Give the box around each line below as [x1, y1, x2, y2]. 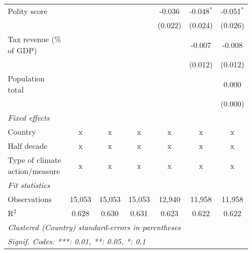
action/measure [8, 165, 60, 176]
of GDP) [8, 45, 37, 56]
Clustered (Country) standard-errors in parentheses [8, 221, 181, 233]
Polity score [8, 5, 47, 16]
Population [8, 73, 45, 84]
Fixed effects [8, 112, 50, 123]
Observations [8, 193, 52, 205]
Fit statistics [8, 179, 50, 190]
